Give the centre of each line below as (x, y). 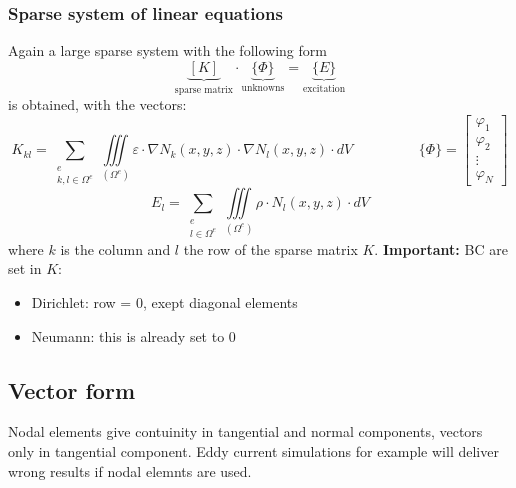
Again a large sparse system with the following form (167, 50)
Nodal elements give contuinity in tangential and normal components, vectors (245, 431)
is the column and (115, 248)
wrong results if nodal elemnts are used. (130, 470)
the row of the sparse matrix (270, 248)
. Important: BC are (441, 248)
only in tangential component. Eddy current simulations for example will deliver (253, 450)
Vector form (72, 389)
